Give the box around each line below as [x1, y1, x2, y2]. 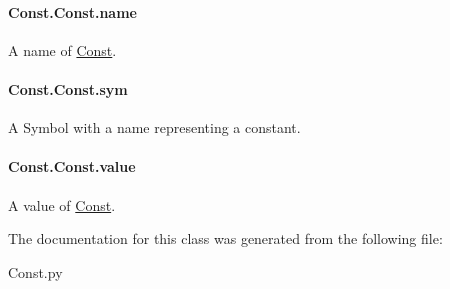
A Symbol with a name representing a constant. [8, 117, 301, 138]
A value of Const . [8, 194, 116, 215]
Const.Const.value [8, 156, 136, 177]
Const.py [8, 261, 63, 282]
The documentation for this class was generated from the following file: [8, 228, 443, 249]
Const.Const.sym [8, 78, 128, 99]
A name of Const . [8, 39, 117, 60]
